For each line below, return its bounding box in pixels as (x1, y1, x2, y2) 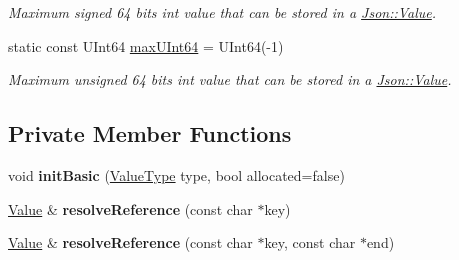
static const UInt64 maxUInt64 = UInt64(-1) (8, 35, 284, 56)
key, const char (264, 232, 356, 253)
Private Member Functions (8, 118, 292, 149)
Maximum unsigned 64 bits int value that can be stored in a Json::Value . (8, 69, 452, 90)
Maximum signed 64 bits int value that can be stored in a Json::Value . (8, 2, 437, 22)
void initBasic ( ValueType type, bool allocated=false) (8, 164, 345, 185)
